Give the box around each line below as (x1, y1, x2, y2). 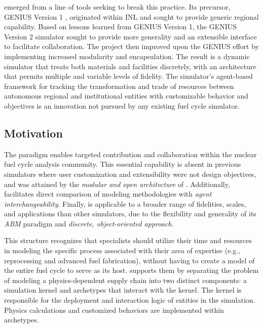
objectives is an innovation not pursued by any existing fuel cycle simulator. (4, 100, 240, 111)
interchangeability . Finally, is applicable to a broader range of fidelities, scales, (4, 198, 246, 209)
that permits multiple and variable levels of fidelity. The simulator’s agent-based (4, 71, 253, 81)
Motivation (4, 125, 63, 140)
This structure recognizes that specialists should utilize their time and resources (4, 235, 252, 246)
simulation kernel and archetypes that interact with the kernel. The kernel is (4, 285, 242, 295)
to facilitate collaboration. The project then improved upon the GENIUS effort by (4, 41, 259, 52)
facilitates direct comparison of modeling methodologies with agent (4, 189, 212, 199)
